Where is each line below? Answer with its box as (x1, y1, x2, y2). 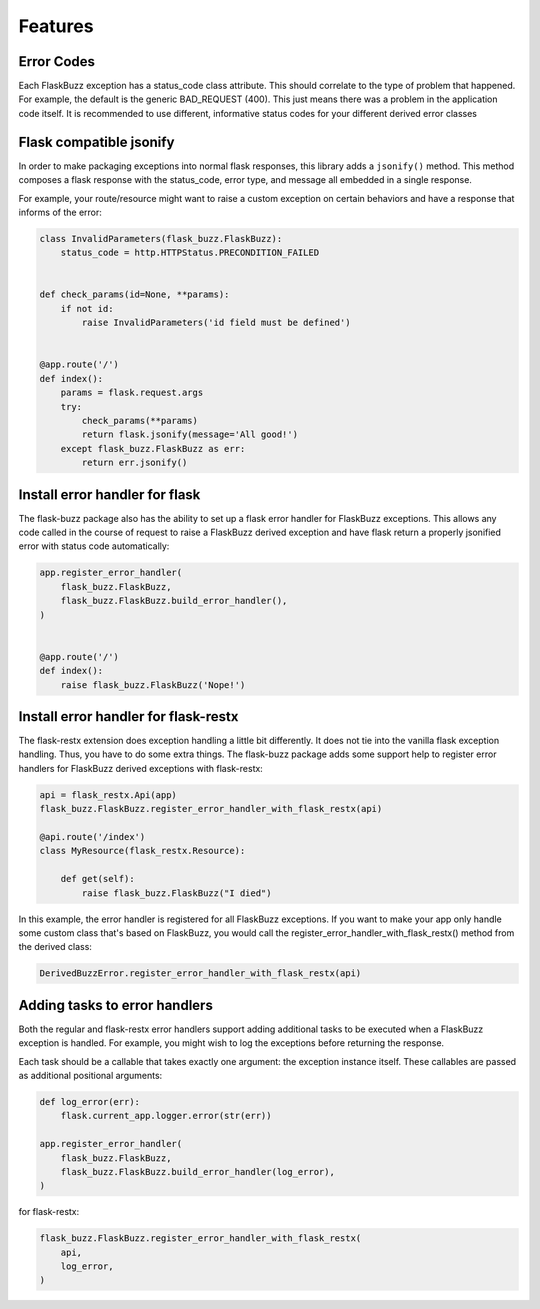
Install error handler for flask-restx (18, 708, 239, 725)
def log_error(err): (39, 1096, 140, 1107)
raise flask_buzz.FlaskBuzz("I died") (81, 887, 272, 899)
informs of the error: (18, 206, 102, 218)
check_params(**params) (81, 415, 199, 426)
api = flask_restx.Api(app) (39, 789, 177, 800)
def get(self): (60, 873, 135, 885)
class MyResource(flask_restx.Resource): (39, 845, 246, 857)
